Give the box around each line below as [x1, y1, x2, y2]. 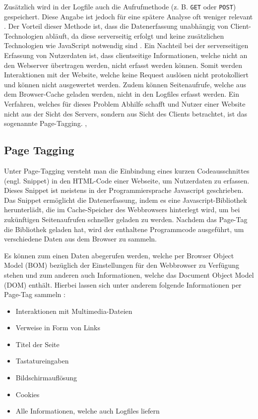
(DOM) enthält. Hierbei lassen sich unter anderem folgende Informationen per [4, 279, 242, 290]
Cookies [15, 389, 40, 399]
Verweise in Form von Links [15, 322, 100, 333]
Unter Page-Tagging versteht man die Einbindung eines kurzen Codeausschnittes [4, 165, 250, 176]
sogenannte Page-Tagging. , [4, 118, 87, 128]
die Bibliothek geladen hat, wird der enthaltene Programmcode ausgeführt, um [4, 224, 244, 234]
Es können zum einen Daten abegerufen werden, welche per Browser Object [4, 250, 234, 260]
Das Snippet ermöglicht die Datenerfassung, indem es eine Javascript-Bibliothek [4, 194, 247, 205]
